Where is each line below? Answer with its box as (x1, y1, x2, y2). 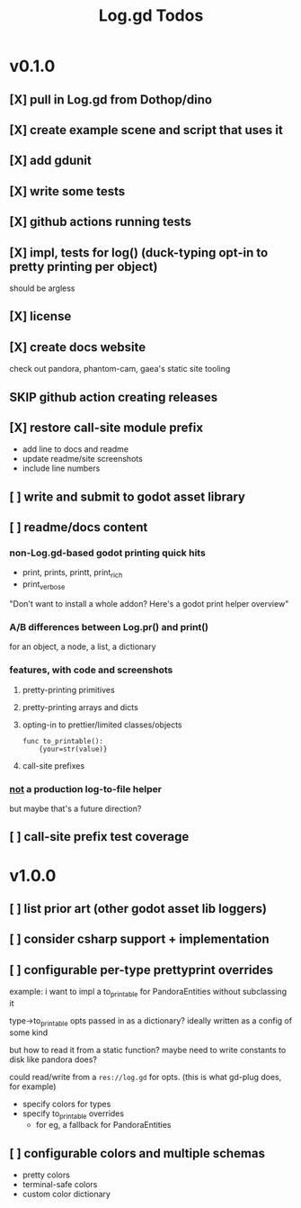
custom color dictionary (22, 1189, 111, 1200)
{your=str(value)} (39, 744, 108, 753)
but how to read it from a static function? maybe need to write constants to (9, 1044, 287, 1055)
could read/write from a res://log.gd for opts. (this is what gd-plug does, (9, 1071, 282, 1082)
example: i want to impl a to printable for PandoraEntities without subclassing (9, 987, 288, 999)
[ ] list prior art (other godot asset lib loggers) (9, 901, 268, 916)
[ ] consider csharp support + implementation (9, 932, 270, 947)
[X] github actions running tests (9, 214, 191, 230)
